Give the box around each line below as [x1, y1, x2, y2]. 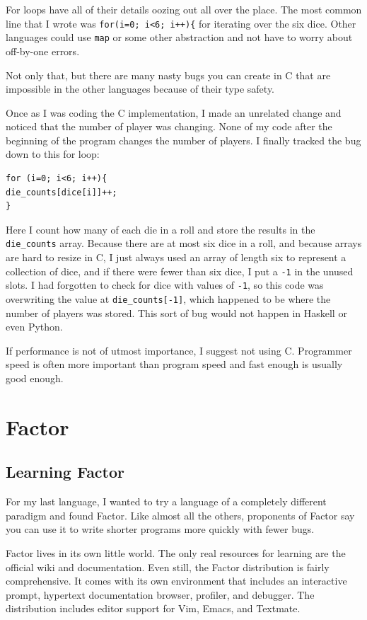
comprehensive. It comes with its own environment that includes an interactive [6, 573, 347, 588]
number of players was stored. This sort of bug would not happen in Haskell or [6, 305, 347, 320]
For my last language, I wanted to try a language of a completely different [6, 494, 327, 509]
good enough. [6, 371, 64, 386]
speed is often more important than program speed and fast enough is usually [6, 357, 343, 372]
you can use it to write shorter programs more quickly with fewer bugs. [6, 522, 315, 536]
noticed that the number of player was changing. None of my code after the [6, 119, 332, 134]
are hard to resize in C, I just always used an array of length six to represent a [6, 250, 346, 265]
